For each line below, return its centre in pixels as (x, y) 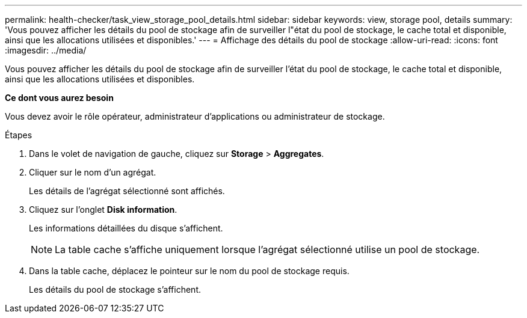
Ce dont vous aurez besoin (59, 98)
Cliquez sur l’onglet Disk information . (103, 209)
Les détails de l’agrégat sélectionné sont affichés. (127, 191)
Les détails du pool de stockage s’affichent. (115, 289)
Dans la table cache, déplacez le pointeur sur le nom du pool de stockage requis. (189, 271)
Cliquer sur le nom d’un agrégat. (93, 172)
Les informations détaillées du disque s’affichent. (126, 228)
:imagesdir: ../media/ (46, 50)
